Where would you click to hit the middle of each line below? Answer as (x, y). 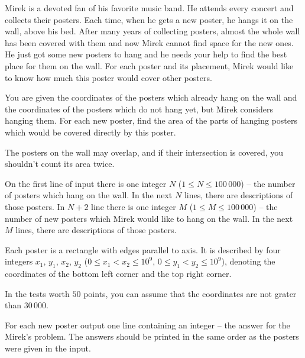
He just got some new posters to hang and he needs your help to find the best (146, 54)
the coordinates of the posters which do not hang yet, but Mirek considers (139, 109)
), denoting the (248, 261)
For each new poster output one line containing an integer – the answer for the (147, 325)
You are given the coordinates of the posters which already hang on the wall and (151, 97)
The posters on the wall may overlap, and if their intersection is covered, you (144, 152)
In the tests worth (37, 293)
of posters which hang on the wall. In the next (89, 195)
